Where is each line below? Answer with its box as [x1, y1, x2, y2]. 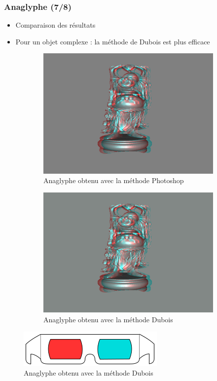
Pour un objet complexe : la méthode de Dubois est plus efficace [15, 36, 210, 46]
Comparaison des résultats [15, 20, 96, 30]
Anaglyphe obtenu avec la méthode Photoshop [43, 175, 184, 186]
